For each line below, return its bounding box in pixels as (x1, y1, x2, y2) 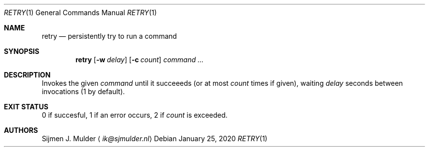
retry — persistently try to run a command (42, 32, 177, 40)
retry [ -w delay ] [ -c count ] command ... (75, 55, 204, 64)
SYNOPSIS (4, 47, 40, 55)
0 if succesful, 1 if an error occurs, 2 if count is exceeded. (42, 111, 228, 119)
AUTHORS (4, 126, 38, 134)
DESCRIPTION (4, 71, 51, 79)
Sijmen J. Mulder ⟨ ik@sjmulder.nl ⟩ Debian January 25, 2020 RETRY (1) (42, 134, 267, 143)
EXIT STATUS (4, 102, 48, 111)
